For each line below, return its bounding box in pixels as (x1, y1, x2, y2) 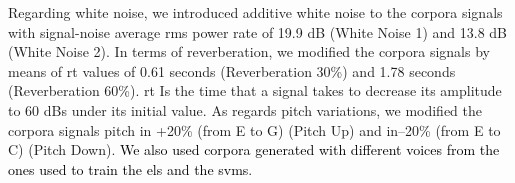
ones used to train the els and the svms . (8, 158, 253, 179)
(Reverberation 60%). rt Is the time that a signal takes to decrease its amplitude (8, 80, 502, 101)
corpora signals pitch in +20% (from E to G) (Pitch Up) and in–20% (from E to (8, 119, 501, 140)
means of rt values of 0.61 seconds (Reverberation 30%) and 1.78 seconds (8, 60, 456, 81)
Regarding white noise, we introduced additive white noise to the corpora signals (8, 2, 503, 22)
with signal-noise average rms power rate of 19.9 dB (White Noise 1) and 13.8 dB (8, 21, 507, 42)
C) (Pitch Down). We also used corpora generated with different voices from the (8, 139, 500, 160)
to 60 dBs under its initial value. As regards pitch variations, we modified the (8, 99, 483, 120)
